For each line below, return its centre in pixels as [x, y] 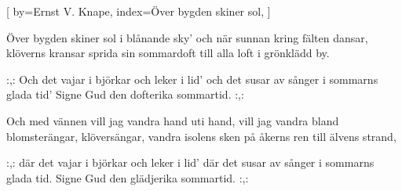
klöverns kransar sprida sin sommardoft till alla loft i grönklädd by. [168, 53]
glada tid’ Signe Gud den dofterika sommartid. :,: [125, 94]
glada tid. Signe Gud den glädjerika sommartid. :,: [128, 177]
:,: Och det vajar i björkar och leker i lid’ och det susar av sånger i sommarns [192, 79]
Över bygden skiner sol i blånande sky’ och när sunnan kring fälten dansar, [187, 37]
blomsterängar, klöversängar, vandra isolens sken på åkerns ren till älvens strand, [201, 136]
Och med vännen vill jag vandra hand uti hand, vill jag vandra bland [173, 120]
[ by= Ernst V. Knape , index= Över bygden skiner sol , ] [139, 11]
